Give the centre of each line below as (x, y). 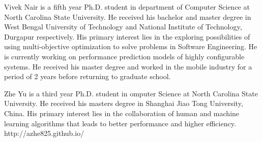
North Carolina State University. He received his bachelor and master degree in (128, 16)
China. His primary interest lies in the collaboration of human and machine (122, 113)
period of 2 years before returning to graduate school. (88, 76)
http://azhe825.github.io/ (44, 133)
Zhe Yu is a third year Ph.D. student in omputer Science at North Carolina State (131, 93)
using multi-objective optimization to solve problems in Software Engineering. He (131, 46)
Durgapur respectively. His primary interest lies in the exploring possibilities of (127, 36)
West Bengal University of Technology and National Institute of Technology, (123, 27)
